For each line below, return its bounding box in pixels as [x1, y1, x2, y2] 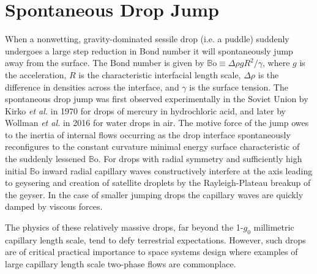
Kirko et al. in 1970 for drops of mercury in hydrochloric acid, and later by [5, 104, 286, 117]
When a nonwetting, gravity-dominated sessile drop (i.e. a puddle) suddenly [5, 32, 289, 45]
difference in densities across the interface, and [5, 80, 179, 93]
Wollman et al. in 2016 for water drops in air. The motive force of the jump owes [5, 116, 309, 129]
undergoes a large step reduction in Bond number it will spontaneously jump [5, 44, 293, 57]
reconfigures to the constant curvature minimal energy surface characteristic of [5, 140, 300, 153]
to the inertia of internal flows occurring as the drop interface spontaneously [5, 128, 291, 141]
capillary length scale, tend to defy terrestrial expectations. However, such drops [5, 233, 306, 246]
